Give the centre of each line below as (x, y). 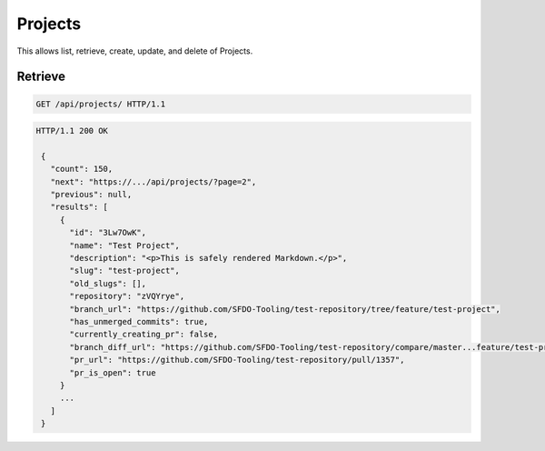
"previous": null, (91, 195)
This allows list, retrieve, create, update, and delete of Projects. (135, 51)
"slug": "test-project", (125, 271)
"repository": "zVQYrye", (127, 296)
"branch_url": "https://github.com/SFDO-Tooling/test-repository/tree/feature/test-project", (285, 309)
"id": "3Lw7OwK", (108, 233)
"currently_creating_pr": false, (144, 335)
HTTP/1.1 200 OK (72, 131)
